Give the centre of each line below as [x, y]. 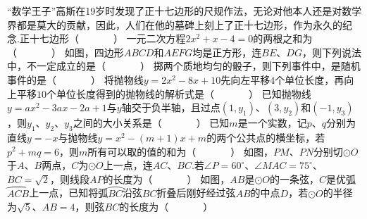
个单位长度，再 [310, 79]
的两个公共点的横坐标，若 [266, 137]
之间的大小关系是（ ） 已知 [151, 123]
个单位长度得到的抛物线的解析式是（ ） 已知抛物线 [179, 93]
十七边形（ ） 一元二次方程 [107, 38]
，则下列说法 [331, 52]
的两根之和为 [283, 38]
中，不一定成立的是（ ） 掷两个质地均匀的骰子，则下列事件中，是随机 [184, 66]
